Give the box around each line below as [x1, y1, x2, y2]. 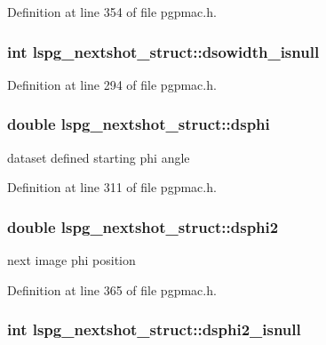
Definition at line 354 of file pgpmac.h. [7, 3, 217, 20]
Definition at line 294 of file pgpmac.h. [7, 75, 217, 93]
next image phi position [7, 251, 136, 269]
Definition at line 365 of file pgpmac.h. [7, 280, 217, 299]
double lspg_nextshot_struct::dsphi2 [7, 215, 279, 237]
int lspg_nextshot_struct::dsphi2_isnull [7, 318, 301, 341]
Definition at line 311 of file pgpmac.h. [7, 178, 217, 197]
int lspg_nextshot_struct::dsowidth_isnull [7, 40, 320, 62]
